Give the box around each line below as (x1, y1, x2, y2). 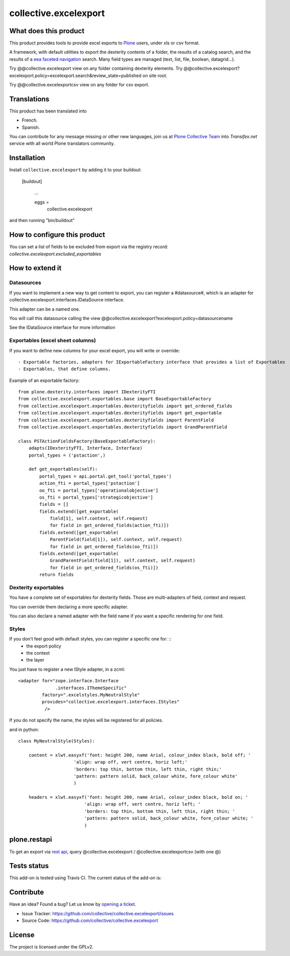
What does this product (9, 27, 85, 35)
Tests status (9, 862, 49, 870)
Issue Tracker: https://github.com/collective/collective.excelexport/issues (22, 910, 174, 916)
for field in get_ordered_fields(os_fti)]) (50, 565, 159, 570)
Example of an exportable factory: (9, 377, 80, 383)
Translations (9, 94, 50, 103)
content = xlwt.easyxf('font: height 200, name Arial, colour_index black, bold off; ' (28, 752, 251, 758)
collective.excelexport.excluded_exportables (9, 251, 101, 257)
